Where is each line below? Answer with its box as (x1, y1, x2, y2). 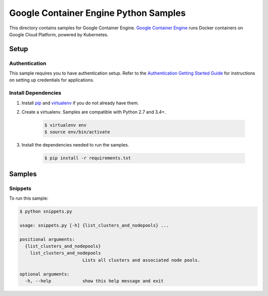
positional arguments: (19, 236, 75, 242)
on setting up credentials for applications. (9, 77, 94, 83)
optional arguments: (19, 271, 69, 277)
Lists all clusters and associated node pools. (82, 257, 201, 263)
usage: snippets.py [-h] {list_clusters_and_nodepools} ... (19, 222, 169, 228)
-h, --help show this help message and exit (25, 278, 164, 284)
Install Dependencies (9, 89, 62, 96)
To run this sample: (9, 195, 49, 201)
